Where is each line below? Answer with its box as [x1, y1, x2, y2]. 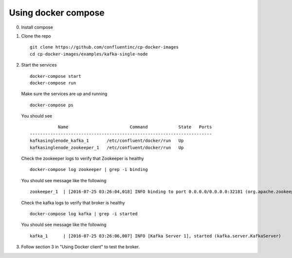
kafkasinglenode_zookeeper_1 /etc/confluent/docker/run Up [30, 145, 184, 150]
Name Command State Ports [57, 124, 212, 130]
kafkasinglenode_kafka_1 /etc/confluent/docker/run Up [30, 138, 184, 143]
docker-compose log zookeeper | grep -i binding [30, 167, 148, 172]
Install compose [21, 24, 53, 30]
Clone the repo [21, 33, 51, 39]
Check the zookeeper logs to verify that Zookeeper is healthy [21, 155, 144, 161]
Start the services [21, 62, 57, 68]
